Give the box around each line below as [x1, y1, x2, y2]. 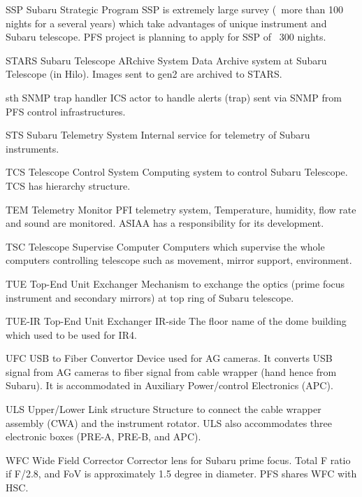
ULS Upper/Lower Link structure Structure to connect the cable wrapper [6, 402, 321, 416]
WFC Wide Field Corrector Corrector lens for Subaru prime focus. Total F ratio [6, 452, 351, 467]
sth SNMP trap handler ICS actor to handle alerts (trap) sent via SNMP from [6, 90, 342, 104]
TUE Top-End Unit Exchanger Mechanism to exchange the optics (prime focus [6, 276, 345, 290]
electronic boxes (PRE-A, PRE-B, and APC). [6, 429, 201, 444]
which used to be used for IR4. [6, 327, 137, 342]
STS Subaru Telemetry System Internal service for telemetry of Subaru [6, 127, 310, 142]
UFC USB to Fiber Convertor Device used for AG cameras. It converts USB [6, 351, 333, 365]
